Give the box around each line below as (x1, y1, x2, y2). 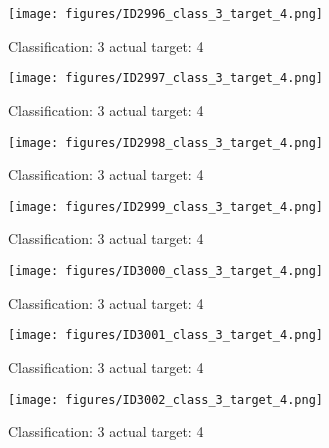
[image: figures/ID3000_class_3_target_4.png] (8, 264, 323, 278)
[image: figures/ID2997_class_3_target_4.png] (8, 71, 323, 86)
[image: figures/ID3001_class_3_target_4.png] (8, 328, 323, 343)
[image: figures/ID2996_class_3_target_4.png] (8, 7, 323, 21)
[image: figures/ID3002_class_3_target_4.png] (8, 392, 323, 407)
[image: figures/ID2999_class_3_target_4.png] (8, 199, 323, 214)
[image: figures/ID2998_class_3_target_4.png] (8, 135, 323, 150)
